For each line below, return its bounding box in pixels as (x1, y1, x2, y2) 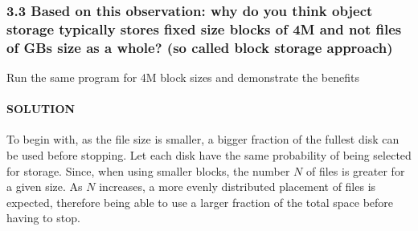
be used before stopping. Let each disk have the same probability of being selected (6, 147, 412, 164)
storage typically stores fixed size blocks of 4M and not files (6, 18, 402, 38)
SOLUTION (6, 100, 76, 117)
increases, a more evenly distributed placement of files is (99, 178, 376, 195)
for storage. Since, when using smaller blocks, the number (6, 162, 290, 179)
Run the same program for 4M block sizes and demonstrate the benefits (6, 69, 359, 86)
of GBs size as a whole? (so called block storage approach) (6, 37, 393, 57)
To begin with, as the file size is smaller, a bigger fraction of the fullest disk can (6, 131, 400, 148)
